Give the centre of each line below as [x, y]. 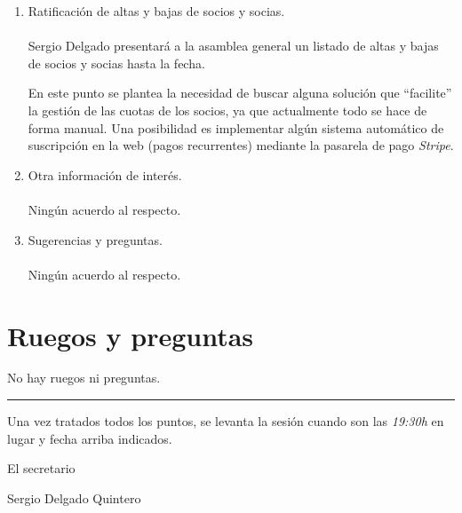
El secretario [41, 468]
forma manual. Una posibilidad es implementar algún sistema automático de [236, 127]
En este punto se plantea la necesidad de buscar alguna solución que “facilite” [240, 93]
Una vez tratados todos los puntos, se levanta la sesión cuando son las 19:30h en [226, 421]
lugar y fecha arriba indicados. [90, 438]
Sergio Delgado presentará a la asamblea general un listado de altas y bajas [233, 46]
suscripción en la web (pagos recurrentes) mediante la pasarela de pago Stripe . [241, 145]
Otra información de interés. [105, 174]
